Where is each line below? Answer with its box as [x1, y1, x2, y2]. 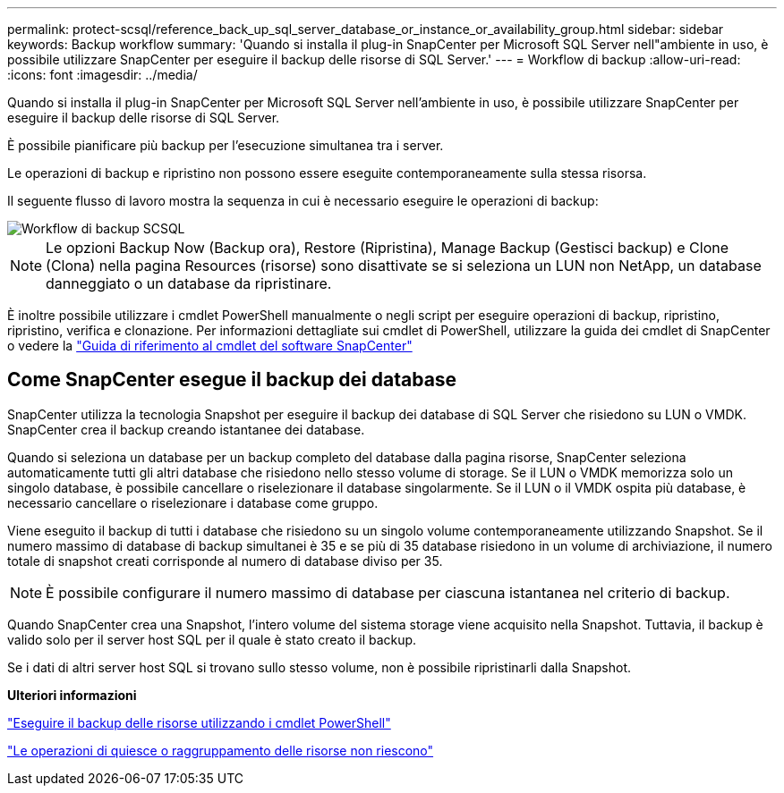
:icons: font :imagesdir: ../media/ [7, 67, 198, 82]
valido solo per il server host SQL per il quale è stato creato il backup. [7, 631, 417, 647]
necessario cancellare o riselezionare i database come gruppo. [7, 494, 379, 510]
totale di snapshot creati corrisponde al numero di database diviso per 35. [7, 553, 443, 569]
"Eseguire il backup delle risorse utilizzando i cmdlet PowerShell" [7, 714, 391, 730]
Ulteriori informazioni [7, 687, 137, 703]
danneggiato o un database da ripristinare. [46, 274, 332, 292]
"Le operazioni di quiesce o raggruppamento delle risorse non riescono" [7, 742, 434, 758]
